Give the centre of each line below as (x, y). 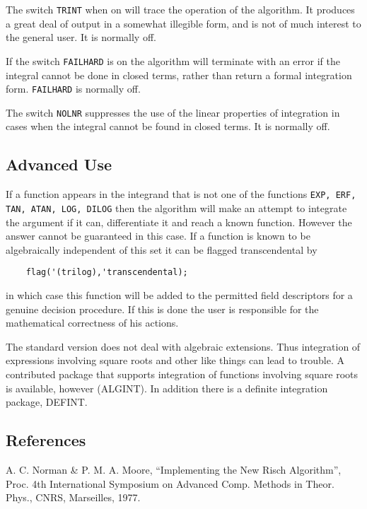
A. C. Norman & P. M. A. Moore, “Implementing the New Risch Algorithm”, (174, 469)
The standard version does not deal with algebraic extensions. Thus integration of (183, 346)
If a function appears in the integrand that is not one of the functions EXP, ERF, (181, 194)
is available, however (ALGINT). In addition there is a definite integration (167, 388)
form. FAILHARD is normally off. (73, 89)
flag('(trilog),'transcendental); (107, 273)
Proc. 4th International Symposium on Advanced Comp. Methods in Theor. (170, 483)
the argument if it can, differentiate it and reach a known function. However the (179, 222)
